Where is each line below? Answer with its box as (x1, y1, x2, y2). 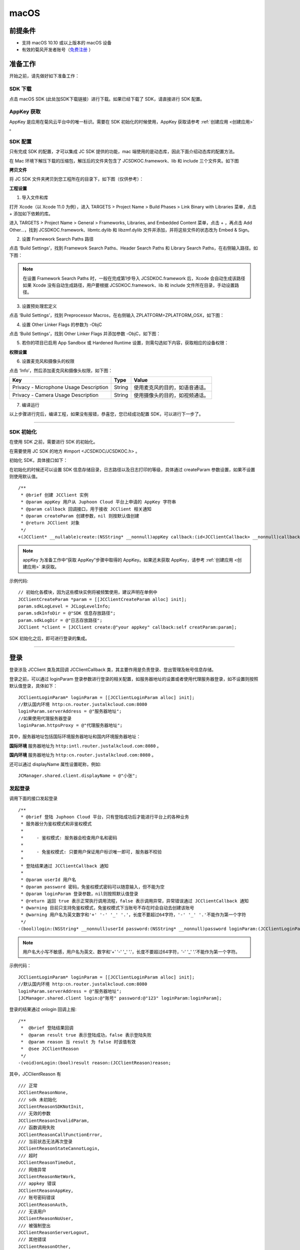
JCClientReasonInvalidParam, (18, 1117, 89, 1123)
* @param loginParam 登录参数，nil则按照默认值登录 (20, 891, 138, 897)
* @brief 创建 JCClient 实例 (20, 492, 88, 497)
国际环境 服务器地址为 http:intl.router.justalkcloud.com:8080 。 (9, 742, 162, 748)
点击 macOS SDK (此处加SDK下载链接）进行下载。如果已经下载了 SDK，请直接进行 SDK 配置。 (9, 95, 205, 102)
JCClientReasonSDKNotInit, (18, 1104, 84, 1109)
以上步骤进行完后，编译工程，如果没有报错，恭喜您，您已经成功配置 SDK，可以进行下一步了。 (9, 411, 203, 417)
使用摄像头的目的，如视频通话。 (133, 391, 209, 398)
